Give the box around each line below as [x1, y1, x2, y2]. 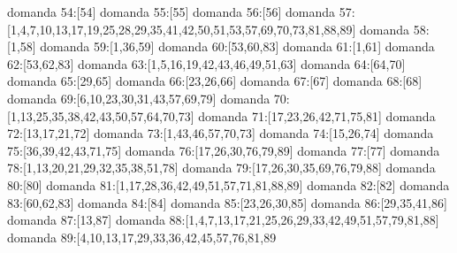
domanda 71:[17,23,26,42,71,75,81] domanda [198, 106, 436, 125]
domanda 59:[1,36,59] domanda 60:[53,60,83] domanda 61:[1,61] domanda [40, 37, 435, 56]
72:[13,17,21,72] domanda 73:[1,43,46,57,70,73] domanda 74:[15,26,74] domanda [7, 124, 434, 142]
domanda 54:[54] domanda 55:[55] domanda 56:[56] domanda [7, 3, 336, 20]
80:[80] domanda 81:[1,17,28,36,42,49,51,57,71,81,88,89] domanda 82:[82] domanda [7, 175, 450, 194]
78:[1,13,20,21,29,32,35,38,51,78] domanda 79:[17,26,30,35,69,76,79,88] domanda [7, 158, 436, 177]
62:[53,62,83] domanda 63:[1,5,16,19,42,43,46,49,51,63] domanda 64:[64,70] [7, 54, 406, 73]
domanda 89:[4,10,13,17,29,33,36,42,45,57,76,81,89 [7, 227, 277, 246]
